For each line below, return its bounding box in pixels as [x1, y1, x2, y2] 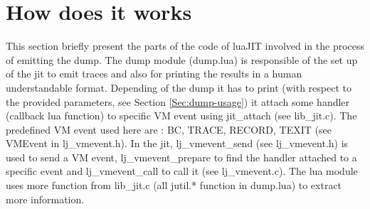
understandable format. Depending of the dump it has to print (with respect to [6, 80, 351, 95]
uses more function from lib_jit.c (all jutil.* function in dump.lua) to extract [6, 178, 342, 193]
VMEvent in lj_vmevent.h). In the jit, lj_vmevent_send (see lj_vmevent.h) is [6, 136, 349, 151]
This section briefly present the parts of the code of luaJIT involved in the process [6, 38, 365, 53]
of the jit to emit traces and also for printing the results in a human [6, 66, 302, 81]
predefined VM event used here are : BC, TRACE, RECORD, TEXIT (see [6, 122, 332, 136]
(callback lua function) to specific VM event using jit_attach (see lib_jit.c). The [6, 108, 357, 123]
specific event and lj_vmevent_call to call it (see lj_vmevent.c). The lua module [6, 164, 358, 178]
